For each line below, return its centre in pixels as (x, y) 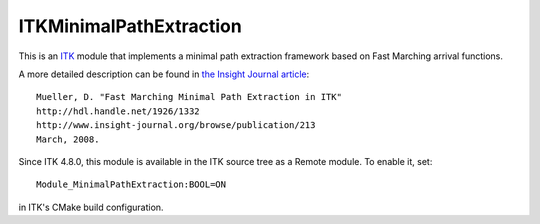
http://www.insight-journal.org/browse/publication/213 (176, 125)
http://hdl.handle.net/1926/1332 (118, 111)
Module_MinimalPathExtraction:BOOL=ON (131, 184)
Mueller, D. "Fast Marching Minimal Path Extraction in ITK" (189, 97)
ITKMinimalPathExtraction (130, 26)
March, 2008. (68, 139)
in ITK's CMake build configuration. (91, 207)
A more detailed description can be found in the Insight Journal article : (164, 74)
